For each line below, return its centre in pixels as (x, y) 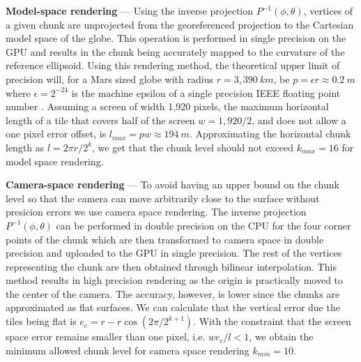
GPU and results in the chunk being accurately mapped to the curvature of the (175, 51)
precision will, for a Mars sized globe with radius (109, 78)
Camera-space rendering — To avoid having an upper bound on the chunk (172, 184)
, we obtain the (281, 337)
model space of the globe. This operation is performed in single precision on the (176, 38)
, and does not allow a (299, 120)
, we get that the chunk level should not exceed (193, 147)
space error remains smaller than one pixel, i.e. (106, 337)
